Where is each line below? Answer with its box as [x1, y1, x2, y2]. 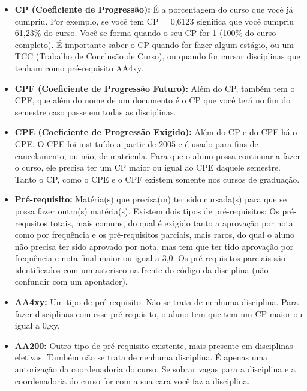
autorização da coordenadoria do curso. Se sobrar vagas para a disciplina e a [14, 363, 296, 375]
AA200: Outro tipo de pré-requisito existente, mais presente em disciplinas [14, 339, 293, 351]
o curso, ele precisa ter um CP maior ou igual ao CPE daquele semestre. [14, 161, 281, 174]
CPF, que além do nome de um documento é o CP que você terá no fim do [14, 94, 291, 106]
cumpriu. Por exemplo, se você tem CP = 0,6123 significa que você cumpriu [14, 14, 294, 27]
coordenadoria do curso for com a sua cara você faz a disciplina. [14, 374, 250, 387]
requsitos [14, 216, 48, 229]
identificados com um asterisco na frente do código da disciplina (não [14, 263, 269, 276]
